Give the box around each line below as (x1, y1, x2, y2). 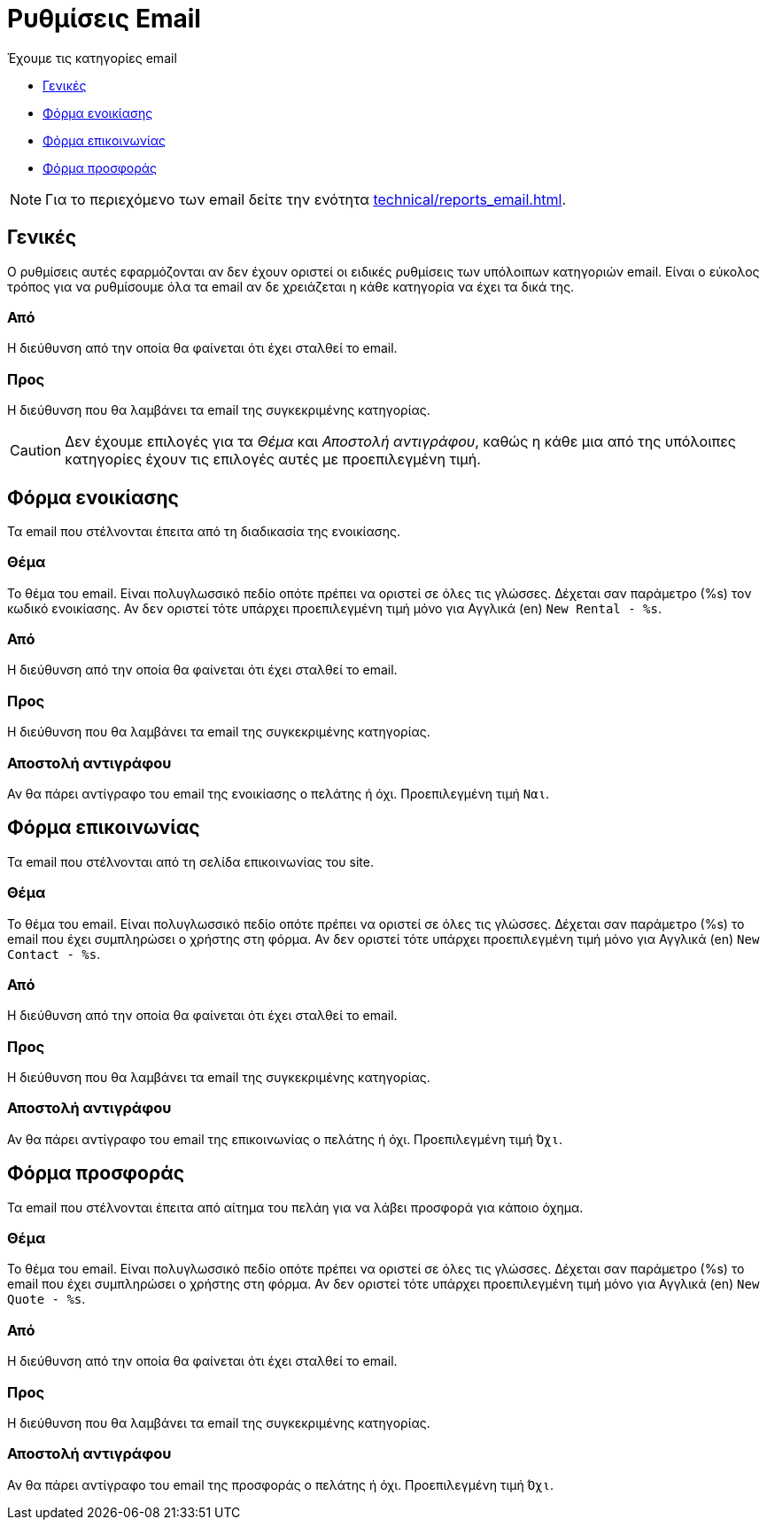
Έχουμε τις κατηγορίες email (7, 50, 177, 66)
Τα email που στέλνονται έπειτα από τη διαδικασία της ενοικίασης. (7, 523, 400, 539)
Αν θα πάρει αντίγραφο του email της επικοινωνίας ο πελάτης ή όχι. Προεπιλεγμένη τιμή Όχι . (7, 1131, 563, 1147)
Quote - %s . (7, 1291, 86, 1307)
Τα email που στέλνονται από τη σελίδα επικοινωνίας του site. (7, 853, 374, 869)
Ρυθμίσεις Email (7, 4, 201, 34)
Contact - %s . (7, 946, 101, 962)
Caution (10, 441, 62, 460)
